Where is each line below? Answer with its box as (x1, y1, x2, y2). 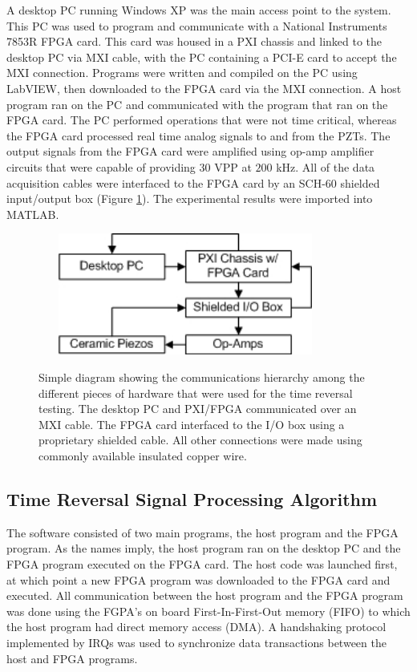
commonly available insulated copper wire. (38, 447, 247, 464)
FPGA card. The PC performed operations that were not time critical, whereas (6, 111, 397, 128)
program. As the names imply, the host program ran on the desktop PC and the (6, 540, 401, 557)
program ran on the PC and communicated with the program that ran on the (6, 95, 388, 112)
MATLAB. (6, 205, 59, 222)
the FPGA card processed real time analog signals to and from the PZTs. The (6, 127, 391, 144)
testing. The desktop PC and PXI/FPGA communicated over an (38, 400, 357, 417)
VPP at (214, 158, 252, 175)
